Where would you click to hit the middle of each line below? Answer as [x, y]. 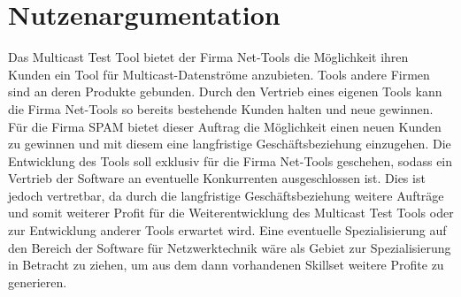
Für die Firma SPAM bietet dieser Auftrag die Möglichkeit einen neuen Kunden [225, 126]
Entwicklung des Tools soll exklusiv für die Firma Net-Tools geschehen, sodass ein [230, 160]
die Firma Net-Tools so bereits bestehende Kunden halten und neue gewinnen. [221, 108]
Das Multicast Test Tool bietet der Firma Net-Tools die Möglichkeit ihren [208, 57]
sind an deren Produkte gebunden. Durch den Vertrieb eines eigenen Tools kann [225, 91]
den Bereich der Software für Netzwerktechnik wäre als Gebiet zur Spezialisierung [230, 247]
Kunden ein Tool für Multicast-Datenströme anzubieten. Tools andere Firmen [219, 74]
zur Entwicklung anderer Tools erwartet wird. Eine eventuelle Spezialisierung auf [227, 230]
